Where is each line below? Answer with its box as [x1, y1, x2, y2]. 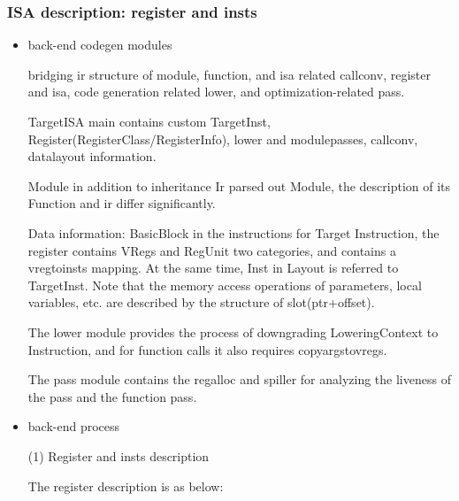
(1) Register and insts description [27, 446, 210, 465]
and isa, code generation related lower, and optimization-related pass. [27, 82, 405, 101]
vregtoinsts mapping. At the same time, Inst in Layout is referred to [27, 258, 399, 277]
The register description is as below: [27, 476, 224, 495]
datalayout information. [27, 147, 157, 166]
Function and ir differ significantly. [27, 194, 216, 212]
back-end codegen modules [27, 35, 172, 54]
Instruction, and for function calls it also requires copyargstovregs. [27, 340, 387, 358]
